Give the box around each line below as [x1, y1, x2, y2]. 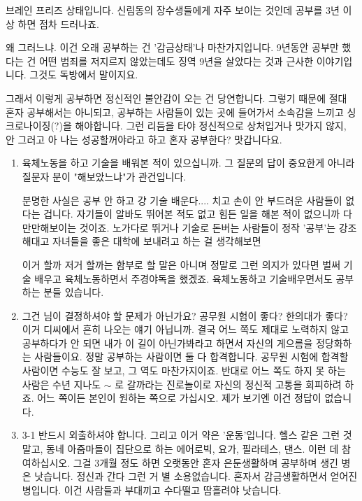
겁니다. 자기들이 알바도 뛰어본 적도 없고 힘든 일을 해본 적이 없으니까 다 [43, 206, 352, 221]
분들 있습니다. [43, 285, 104, 299]
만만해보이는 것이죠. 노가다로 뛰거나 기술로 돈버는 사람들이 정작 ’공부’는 [22, 220, 336, 234]
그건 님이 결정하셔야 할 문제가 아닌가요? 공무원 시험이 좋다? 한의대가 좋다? [22, 308, 348, 323]
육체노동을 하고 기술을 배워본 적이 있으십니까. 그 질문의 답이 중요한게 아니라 [22, 155, 355, 170]
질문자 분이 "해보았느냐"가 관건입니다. [22, 169, 187, 183]
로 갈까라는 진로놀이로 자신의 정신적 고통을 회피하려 [115, 376, 342, 391]
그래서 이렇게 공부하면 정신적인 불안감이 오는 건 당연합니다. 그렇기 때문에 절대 [6, 90, 347, 105]
